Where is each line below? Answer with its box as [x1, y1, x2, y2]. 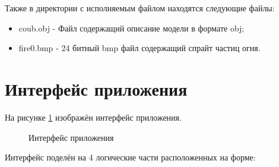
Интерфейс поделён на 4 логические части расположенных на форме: [5, 151, 256, 163]
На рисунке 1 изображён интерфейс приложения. [5, 111, 182, 123]
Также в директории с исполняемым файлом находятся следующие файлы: [5, 2, 275, 14]
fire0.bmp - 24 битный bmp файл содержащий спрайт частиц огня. [18, 42, 261, 54]
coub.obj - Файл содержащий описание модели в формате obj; [18, 21, 245, 34]
